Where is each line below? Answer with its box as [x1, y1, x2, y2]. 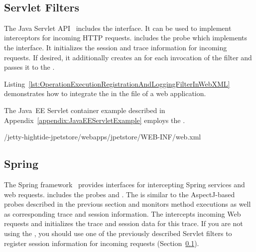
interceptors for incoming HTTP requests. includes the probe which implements [4, 32, 248, 43]
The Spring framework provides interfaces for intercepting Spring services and [4, 179, 245, 189]
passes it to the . [4, 62, 55, 72]
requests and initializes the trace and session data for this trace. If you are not [4, 218, 243, 229]
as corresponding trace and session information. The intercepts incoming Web [4, 208, 241, 219]
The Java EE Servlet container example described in [4, 105, 165, 115]
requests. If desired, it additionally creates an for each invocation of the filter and [4, 52, 252, 62]
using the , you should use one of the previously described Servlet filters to [4, 228, 232, 238]
